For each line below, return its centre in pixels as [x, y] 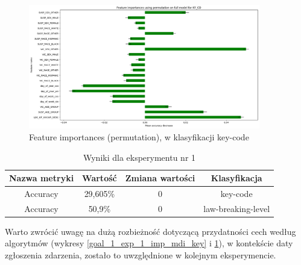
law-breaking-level [237, 208]
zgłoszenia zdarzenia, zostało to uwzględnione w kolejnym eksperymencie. [141, 255]
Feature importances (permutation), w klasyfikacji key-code [139, 136]
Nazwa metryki [42, 178]
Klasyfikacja [236, 178]
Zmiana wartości [160, 178]
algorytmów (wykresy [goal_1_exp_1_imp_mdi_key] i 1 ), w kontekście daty [149, 243]
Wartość [100, 178]
